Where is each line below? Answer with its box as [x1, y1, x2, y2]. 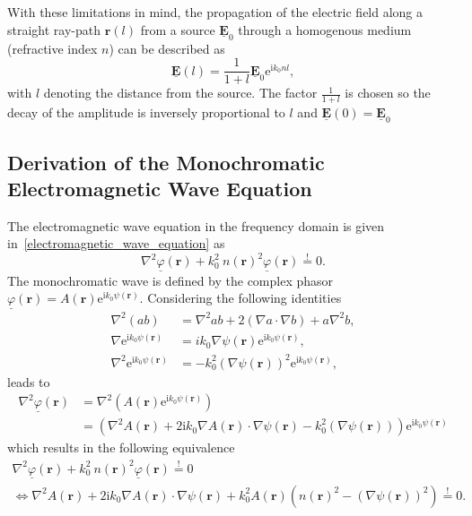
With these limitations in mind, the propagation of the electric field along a [7, 3, 424, 21]
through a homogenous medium [238, 20, 412, 39]
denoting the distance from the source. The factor [43, 83, 318, 102]
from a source [140, 20, 215, 39]
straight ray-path [7, 20, 101, 39]
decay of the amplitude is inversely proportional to [7, 103, 285, 122]
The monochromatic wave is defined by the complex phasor [7, 271, 334, 289]
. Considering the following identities [139, 288, 342, 307]
